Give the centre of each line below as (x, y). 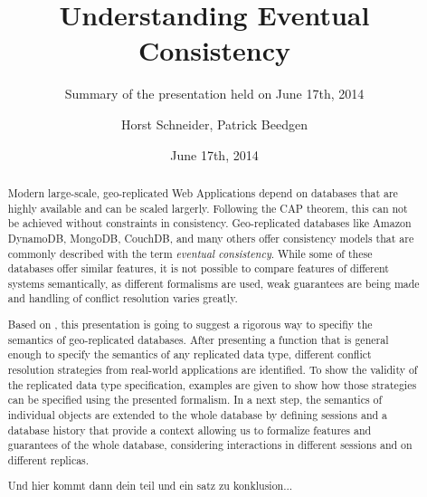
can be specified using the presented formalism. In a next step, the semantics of (195, 400)
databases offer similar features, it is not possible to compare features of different (198, 268)
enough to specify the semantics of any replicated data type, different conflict (190, 354)
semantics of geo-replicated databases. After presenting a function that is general (198, 339)
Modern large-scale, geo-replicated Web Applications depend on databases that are (203, 192)
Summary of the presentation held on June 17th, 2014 (214, 94)
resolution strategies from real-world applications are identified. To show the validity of (213, 369)
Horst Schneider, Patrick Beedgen (214, 124)
